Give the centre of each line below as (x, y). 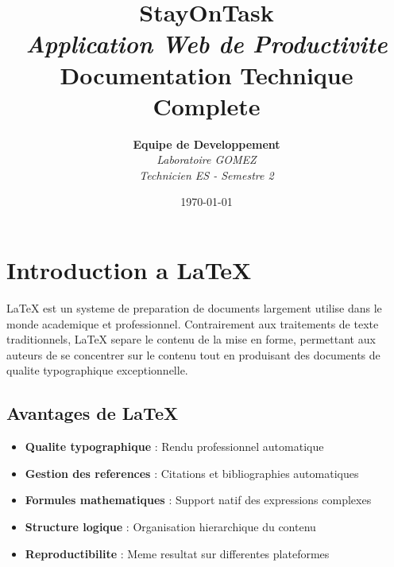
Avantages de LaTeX (93, 413)
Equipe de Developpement (207, 144)
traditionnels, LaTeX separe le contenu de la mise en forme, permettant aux (191, 339)
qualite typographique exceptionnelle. (97, 370)
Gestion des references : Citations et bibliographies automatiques (192, 473)
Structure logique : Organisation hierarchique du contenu (170, 526)
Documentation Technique (207, 74)
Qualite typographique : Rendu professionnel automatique (174, 447)
